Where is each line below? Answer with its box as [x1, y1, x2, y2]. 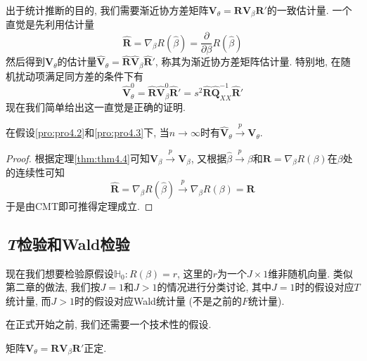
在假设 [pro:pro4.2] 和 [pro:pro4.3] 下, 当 [6, 125, 169, 140]
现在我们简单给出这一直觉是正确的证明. [6, 99, 186, 114]
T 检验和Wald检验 [6, 232, 130, 254]
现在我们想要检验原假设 [6, 265, 114, 280]
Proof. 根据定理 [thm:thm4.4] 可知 [6, 150, 150, 165]
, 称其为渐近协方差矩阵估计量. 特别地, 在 [155, 54, 341, 69]
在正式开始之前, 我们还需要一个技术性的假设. [6, 317, 212, 332]
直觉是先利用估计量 [6, 17, 94, 32]
